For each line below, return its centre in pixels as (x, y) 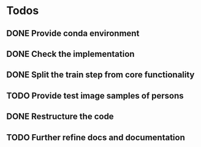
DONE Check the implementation (70, 54)
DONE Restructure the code (60, 117)
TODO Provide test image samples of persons (95, 96)
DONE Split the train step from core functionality (100, 75)
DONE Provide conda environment (73, 33)
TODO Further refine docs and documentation (96, 138)
